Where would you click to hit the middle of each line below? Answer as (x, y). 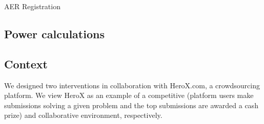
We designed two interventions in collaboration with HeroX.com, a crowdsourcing (132, 85)
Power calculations (54, 33)
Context (26, 64)
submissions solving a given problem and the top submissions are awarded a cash (131, 105)
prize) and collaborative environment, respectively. (83, 115)
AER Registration (32, 6)
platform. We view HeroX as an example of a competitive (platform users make (129, 95)
